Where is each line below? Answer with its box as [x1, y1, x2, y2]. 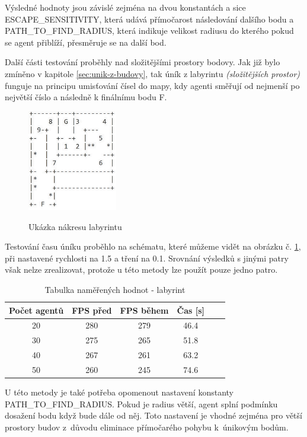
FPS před [72, 304, 112, 316]
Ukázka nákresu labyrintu [28, 220, 122, 232]
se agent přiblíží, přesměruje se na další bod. [5, 36, 167, 48]
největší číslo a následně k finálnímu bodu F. [5, 91, 167, 103]
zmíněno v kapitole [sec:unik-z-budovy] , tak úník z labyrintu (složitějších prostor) [5, 67, 300, 79]
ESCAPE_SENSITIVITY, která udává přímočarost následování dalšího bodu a [5, 12, 294, 25]
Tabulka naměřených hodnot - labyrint [44, 283, 186, 295]
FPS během [120, 304, 169, 316]
